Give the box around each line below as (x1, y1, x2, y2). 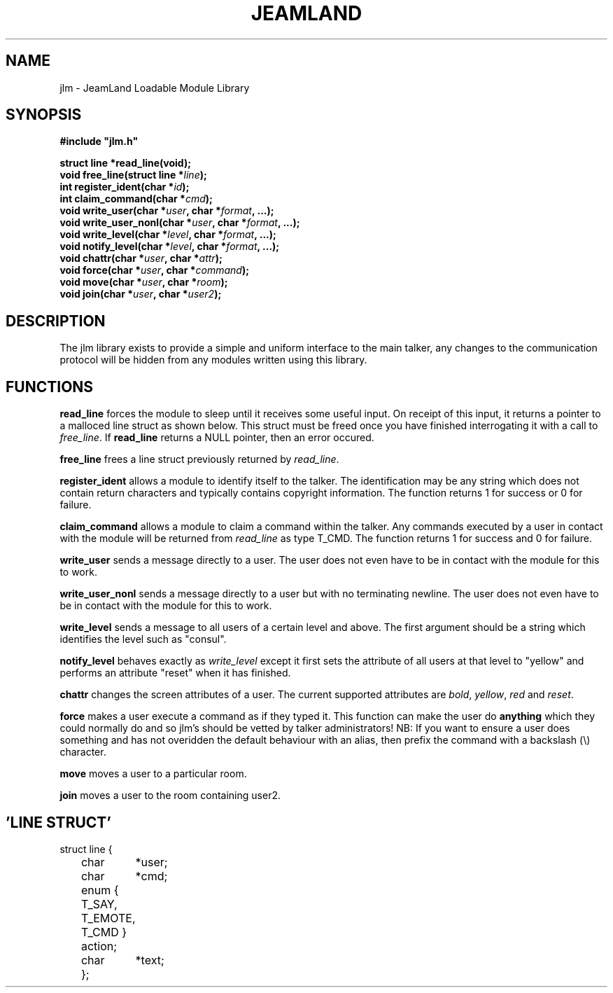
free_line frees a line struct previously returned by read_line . (59, 453, 339, 466)
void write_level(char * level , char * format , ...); (59, 228, 276, 241)
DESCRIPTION (6, 312, 106, 330)
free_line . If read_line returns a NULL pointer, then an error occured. (59, 431, 374, 444)
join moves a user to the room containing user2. (59, 789, 281, 802)
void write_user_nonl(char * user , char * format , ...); (59, 216, 300, 229)
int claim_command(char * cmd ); (59, 193, 213, 205)
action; (80, 938, 118, 953)
